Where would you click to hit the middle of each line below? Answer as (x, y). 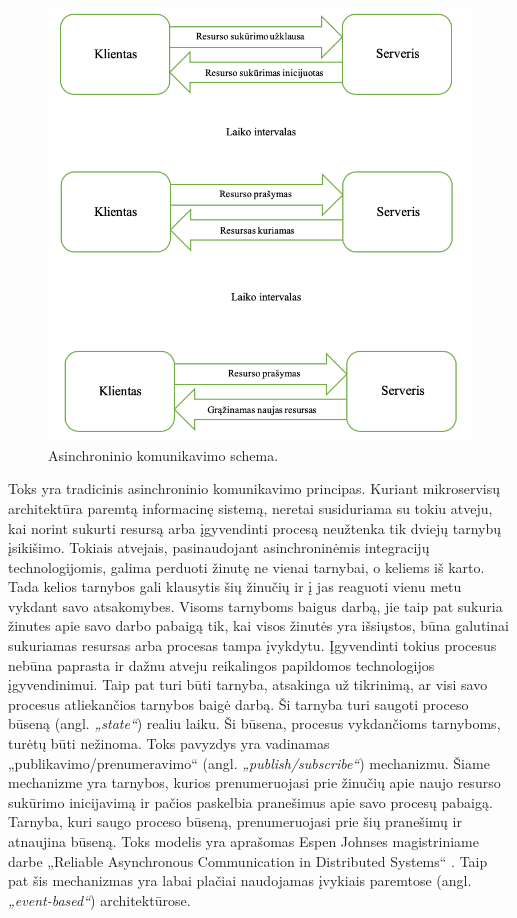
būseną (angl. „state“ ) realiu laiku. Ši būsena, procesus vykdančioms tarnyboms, (254, 723)
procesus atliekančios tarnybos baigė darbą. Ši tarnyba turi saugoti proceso (238, 703)
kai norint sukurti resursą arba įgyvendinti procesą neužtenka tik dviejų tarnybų (254, 527)
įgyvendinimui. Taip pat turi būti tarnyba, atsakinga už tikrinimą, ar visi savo (248, 684)
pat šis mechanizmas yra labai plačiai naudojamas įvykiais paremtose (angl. (240, 880)
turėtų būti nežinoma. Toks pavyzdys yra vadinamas (169, 743)
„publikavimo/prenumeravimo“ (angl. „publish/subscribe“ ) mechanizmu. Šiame (249, 762)
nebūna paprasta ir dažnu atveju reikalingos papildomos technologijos (221, 664)
